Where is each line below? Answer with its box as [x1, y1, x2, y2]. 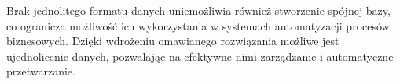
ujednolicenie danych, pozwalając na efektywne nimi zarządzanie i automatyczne [6, 47, 394, 64]
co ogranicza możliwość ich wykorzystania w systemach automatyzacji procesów [6, 17, 390, 33]
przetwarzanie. [6, 63, 75, 79]
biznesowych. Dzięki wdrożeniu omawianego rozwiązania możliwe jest [6, 33, 339, 49]
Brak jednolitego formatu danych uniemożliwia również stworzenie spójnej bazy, [6, 2, 391, 18]
